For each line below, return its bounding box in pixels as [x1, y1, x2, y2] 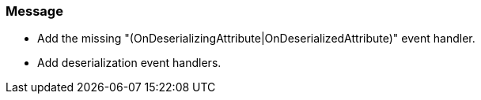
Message [6, 3, 63, 19]
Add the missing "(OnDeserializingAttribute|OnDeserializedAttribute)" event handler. [37, 31, 475, 46]
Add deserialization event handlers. [37, 56, 222, 70]
